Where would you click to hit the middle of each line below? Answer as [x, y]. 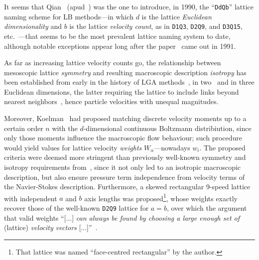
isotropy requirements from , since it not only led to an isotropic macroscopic [123, 167]
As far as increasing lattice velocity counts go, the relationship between [113, 63]
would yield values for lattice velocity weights [73, 147]
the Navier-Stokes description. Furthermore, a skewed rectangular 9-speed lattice [127, 187]
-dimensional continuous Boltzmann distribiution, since [167, 128]
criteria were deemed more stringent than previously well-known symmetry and [125, 157]
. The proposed [222, 147]
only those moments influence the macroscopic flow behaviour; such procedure [123, 138]
